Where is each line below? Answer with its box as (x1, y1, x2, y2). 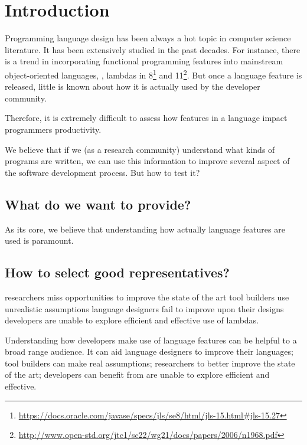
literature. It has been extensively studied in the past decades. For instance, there (5, 43, 301, 55)
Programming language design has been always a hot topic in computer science (5, 32, 291, 44)
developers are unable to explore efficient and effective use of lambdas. (5, 314, 259, 326)
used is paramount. (5, 234, 74, 247)
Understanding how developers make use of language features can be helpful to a (5, 333, 297, 346)
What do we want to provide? (5, 195, 191, 213)
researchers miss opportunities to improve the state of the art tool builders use (5, 290, 289, 303)
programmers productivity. (5, 123, 102, 135)
